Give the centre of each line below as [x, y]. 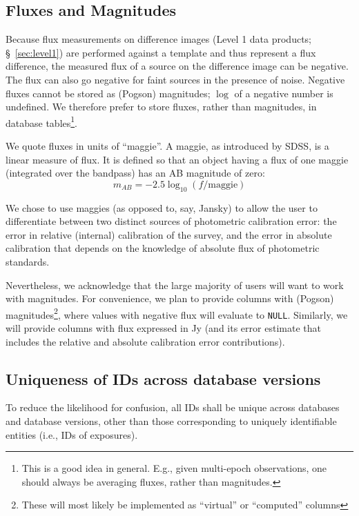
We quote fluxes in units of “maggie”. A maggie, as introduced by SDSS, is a [167, 146]
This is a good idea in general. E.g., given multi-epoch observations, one [174, 468]
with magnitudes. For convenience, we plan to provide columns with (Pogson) [170, 298]
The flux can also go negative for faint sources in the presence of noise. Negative [175, 79]
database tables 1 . [42, 121]
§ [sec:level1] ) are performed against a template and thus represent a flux [161, 52]
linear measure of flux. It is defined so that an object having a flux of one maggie [177, 159]
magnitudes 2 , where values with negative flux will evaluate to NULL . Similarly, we [177, 313]
